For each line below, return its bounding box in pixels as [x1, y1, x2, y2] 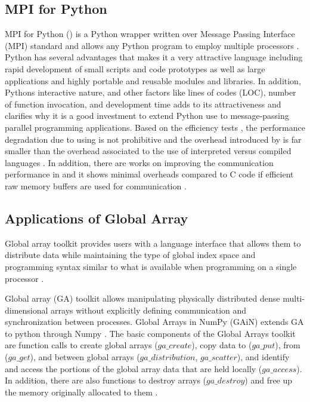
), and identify [237, 351, 290, 363]
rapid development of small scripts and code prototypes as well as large [5, 62, 265, 75]
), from [275, 339, 300, 351]
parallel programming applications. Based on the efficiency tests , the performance [5, 121, 305, 133]
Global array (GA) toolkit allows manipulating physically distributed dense [5, 292, 280, 305]
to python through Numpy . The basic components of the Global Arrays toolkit [5, 327, 296, 339]
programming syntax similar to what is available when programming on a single [5, 260, 297, 272]
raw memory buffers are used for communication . [5, 179, 187, 192]
